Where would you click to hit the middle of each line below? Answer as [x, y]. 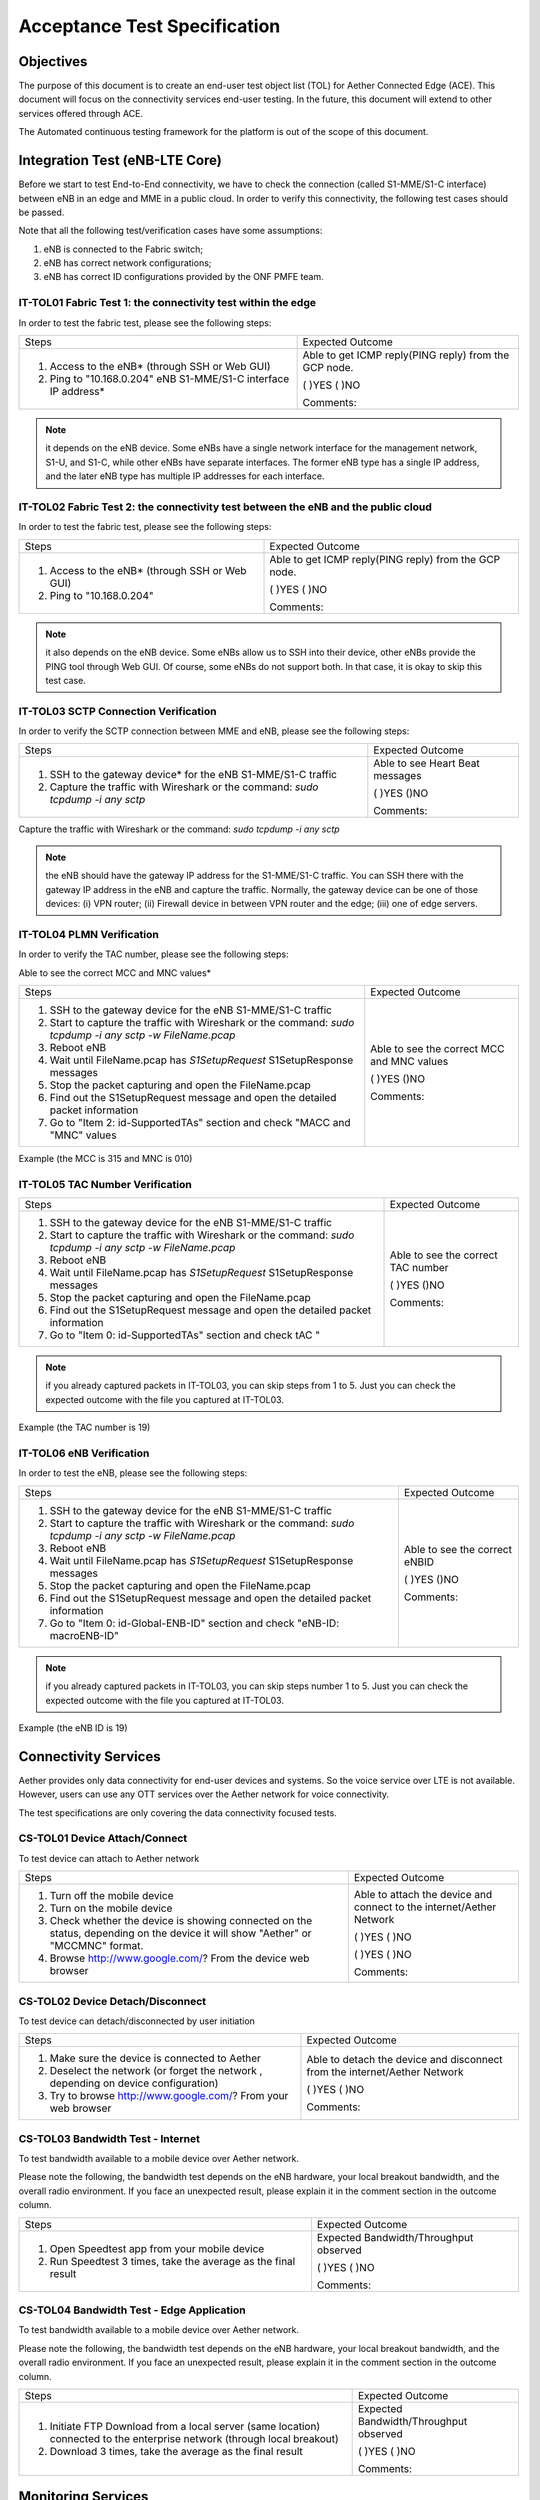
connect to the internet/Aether [425, 1907]
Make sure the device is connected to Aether [155, 2058]
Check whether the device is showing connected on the [181, 1921]
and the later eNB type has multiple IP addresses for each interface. [185, 476]
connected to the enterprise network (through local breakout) [194, 2438]
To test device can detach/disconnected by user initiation [136, 2021]
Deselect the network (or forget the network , [156, 2071]
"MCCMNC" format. [96, 1946]
